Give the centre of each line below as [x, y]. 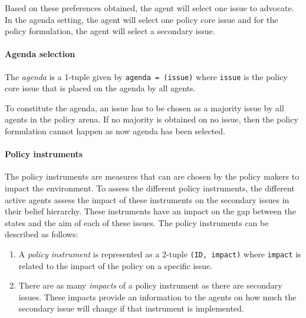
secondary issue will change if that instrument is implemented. [131, 308]
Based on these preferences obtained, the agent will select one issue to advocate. [149, 8]
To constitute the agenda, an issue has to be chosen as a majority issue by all [144, 107]
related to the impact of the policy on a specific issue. [116, 265]
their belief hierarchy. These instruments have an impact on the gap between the [150, 211]
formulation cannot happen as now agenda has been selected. [115, 131]
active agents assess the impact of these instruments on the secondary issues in [147, 199]
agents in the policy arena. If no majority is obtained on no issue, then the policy [152, 119]
